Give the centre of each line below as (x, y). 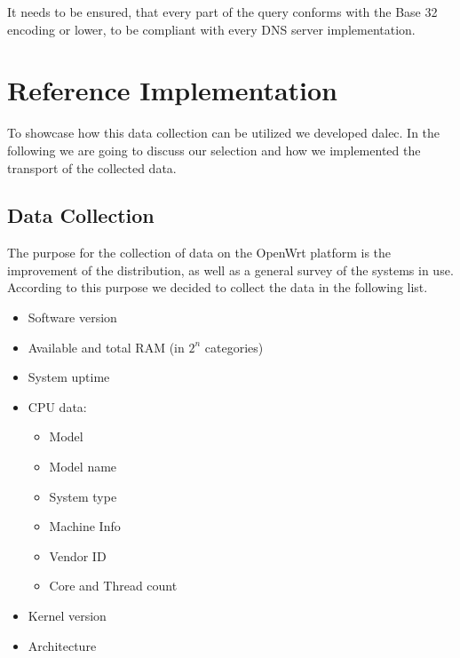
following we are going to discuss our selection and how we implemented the (214, 150)
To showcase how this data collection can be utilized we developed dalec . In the (224, 133)
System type (83, 496)
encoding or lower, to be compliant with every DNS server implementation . (211, 29)
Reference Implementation (173, 90)
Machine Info (85, 526)
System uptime (69, 377)
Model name (83, 467)
